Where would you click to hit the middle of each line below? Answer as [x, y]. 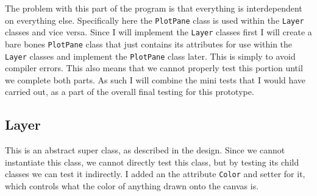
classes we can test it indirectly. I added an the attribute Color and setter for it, [155, 174]
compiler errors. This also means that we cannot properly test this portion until [154, 68]
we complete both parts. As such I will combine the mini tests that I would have [155, 79]
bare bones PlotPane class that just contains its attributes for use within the [149, 44]
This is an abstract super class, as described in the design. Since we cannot [145, 150]
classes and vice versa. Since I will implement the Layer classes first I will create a [158, 32]
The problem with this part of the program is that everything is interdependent [154, 8]
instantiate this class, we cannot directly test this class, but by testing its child [152, 162]
